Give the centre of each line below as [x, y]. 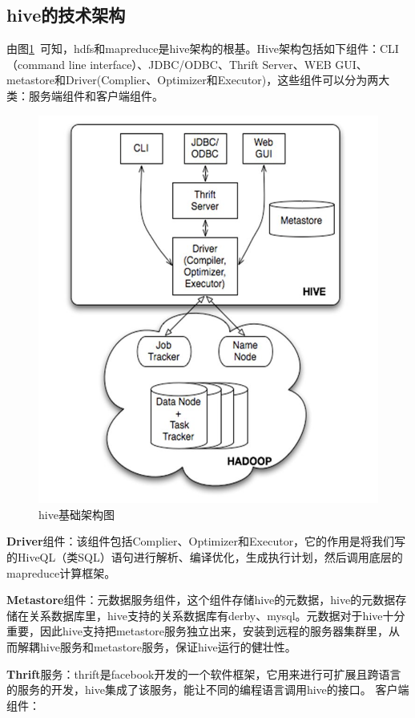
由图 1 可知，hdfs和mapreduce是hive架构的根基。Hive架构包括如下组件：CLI [203, 49]
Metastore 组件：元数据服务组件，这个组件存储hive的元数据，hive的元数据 [201, 600]
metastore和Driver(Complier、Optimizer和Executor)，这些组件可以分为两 [193, 80]
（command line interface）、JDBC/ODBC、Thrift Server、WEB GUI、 [187, 64]
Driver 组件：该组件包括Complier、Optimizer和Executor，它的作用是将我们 [201, 541]
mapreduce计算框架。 [61, 572]
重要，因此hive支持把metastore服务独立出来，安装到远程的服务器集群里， [197, 631]
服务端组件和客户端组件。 [96, 95]
